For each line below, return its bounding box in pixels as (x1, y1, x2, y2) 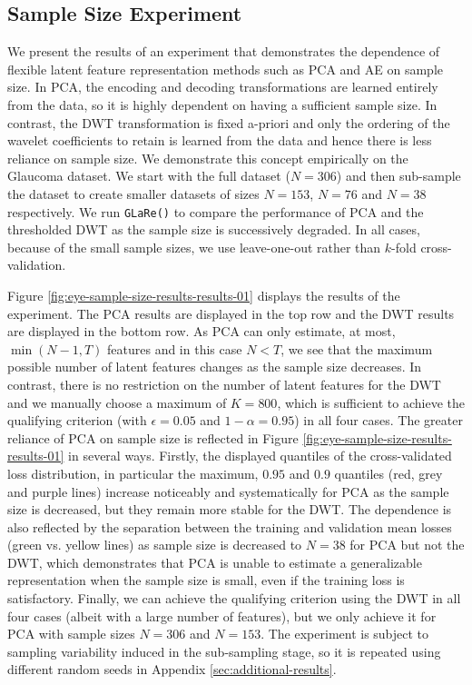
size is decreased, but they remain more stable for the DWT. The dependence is (7, 500, 452, 519)
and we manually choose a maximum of (7, 392, 227, 412)
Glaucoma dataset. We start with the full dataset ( (7, 166, 290, 185)
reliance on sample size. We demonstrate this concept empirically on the (7, 148, 408, 167)
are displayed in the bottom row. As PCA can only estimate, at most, (7, 322, 396, 341)
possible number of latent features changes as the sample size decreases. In (7, 357, 422, 376)
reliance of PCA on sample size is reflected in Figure (7, 428, 299, 447)
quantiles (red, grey (334, 463, 443, 482)
